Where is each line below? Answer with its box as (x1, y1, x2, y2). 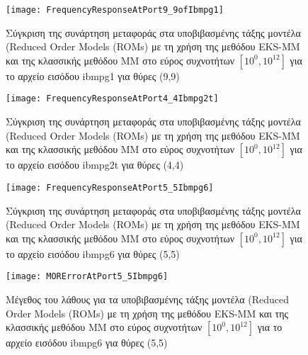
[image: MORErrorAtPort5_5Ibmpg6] (6, 271, 169, 282)
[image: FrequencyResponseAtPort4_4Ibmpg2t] (6, 94, 219, 104)
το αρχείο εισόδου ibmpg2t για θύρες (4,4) (6, 157, 184, 172)
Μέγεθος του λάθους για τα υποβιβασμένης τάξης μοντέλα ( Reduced (6, 291, 289, 306)
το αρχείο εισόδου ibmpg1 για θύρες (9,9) (6, 68, 180, 83)
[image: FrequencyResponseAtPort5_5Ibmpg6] (6, 182, 214, 193)
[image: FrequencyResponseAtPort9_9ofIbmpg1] (6, 5, 224, 15)
